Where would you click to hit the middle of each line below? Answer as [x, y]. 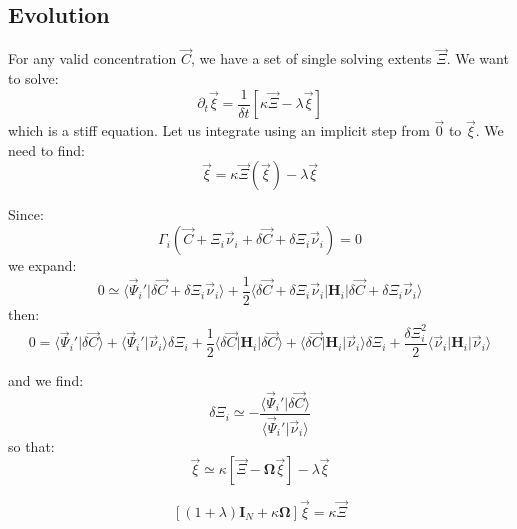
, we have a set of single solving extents [311, 58]
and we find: [46, 379]
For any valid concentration [92, 58]
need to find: [47, 149]
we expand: [42, 265]
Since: [26, 214]
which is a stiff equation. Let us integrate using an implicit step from [219, 130]
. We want [477, 58]
